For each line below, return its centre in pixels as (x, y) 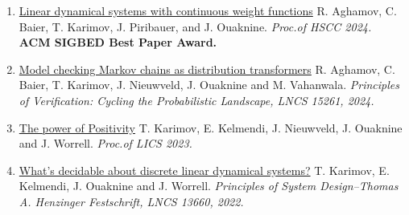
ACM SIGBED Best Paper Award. (118, 42)
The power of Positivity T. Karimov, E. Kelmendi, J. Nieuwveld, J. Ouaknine (211, 127)
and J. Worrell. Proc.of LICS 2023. (105, 143)
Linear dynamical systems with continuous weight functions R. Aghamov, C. (208, 10)
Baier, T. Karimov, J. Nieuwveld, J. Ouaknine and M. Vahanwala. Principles (209, 85)
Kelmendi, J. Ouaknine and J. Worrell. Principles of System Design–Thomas (209, 186)
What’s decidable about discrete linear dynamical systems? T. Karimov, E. (204, 170)
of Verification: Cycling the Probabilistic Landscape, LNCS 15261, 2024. (196, 100)
